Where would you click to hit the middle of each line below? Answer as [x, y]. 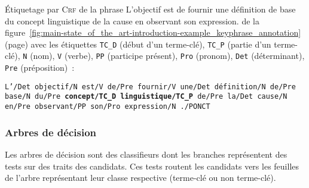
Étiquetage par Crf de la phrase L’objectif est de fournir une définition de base [150, 9]
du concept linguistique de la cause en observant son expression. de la [132, 21]
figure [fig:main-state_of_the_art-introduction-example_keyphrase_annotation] [153, 32]
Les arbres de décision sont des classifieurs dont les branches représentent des [146, 154]
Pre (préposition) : [40, 68]
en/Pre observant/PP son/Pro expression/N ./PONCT [108, 107]
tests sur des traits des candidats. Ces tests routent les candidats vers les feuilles [152, 166]
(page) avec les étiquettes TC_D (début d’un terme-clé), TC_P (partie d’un [138, 44]
